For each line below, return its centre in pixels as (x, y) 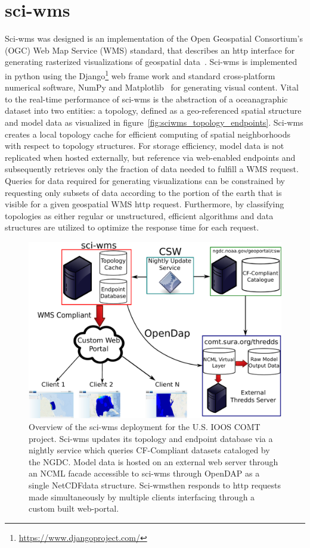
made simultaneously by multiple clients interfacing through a (142, 496)
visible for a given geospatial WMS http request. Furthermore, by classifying (145, 204)
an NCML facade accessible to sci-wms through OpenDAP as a (144, 473)
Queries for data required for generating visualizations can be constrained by (145, 180)
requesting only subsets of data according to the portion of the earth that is (143, 192)
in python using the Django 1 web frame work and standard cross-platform (140, 74)
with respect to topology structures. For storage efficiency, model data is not (145, 146)
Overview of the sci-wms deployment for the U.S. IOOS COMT (145, 426)
